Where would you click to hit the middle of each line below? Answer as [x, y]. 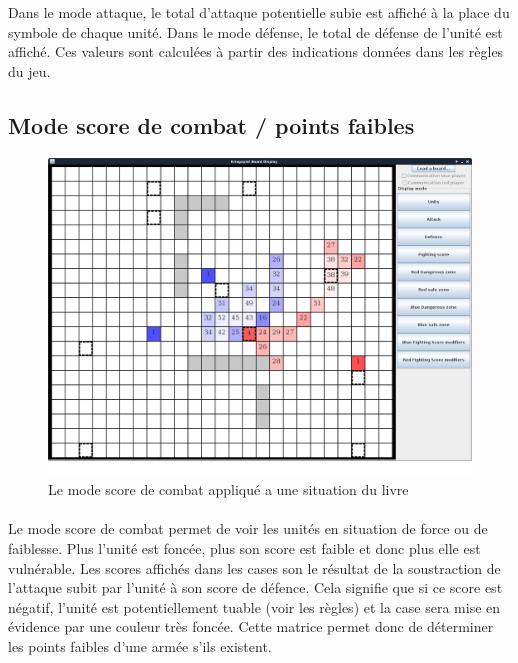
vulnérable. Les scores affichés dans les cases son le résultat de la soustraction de [254, 567]
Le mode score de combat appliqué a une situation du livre [228, 489]
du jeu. [29, 70]
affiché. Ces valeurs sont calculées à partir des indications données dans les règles [256, 51]
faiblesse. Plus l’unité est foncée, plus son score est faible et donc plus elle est [244, 547]
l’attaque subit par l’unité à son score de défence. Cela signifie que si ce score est [255, 587]
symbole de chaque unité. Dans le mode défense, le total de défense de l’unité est [255, 31]
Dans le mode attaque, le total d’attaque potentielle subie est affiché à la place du [259, 12]
